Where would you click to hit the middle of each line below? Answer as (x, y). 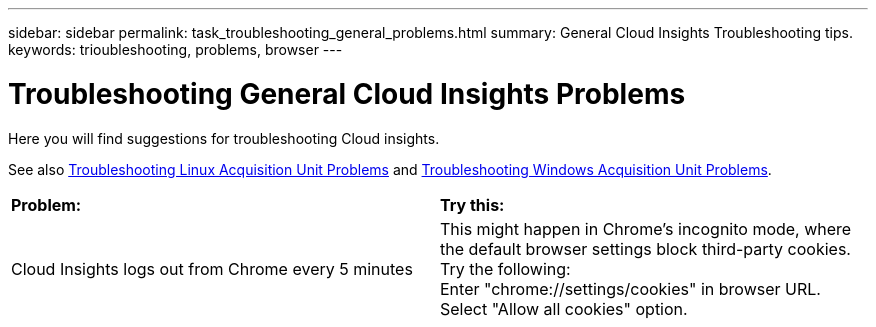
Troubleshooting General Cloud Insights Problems (347, 93)
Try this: (472, 204)
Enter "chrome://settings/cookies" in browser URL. (630, 288)
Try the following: (505, 268)
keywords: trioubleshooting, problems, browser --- (175, 49)
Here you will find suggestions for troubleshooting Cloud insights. (224, 138)
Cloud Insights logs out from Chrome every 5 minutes (212, 268)
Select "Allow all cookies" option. (564, 308)
